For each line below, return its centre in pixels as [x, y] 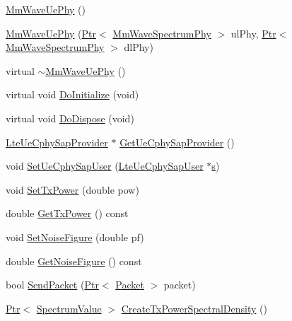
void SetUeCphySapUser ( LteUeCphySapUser [105, 166]
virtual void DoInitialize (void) [72, 94]
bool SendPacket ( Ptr [52, 285]
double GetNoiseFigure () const [74, 261]
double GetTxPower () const [67, 213]
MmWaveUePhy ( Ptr [51, 33]
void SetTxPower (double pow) [72, 189]
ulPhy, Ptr [253, 33]
